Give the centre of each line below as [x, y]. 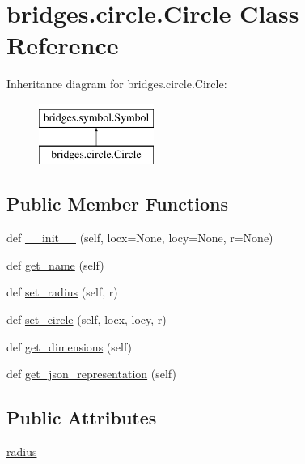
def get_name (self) [55, 264]
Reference [63, 45]
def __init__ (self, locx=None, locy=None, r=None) [140, 238]
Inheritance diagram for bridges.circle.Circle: [117, 84]
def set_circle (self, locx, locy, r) [87, 319]
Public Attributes [82, 417]
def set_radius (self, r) [62, 292]
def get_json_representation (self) [91, 374]
